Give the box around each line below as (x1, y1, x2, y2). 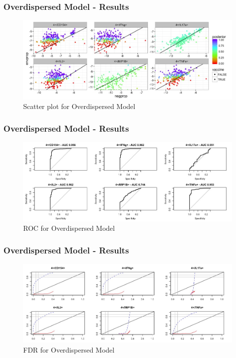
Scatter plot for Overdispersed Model (23, 101, 135, 111)
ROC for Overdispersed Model (23, 223, 115, 233)
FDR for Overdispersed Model (23, 345, 115, 355)
